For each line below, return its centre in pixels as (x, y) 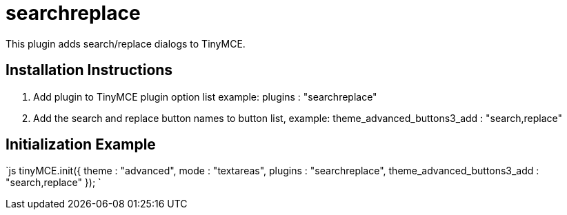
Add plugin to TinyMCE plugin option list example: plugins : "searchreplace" (205, 96)
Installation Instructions (89, 70)
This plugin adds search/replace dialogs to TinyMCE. (126, 43)
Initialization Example (81, 145)
